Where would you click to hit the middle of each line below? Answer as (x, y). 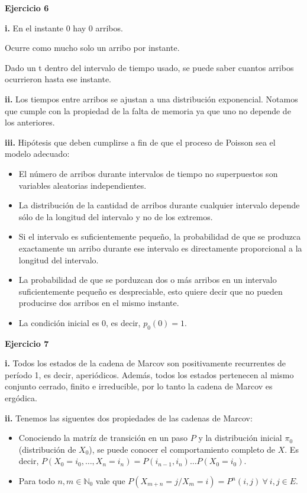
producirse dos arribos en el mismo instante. (99, 303)
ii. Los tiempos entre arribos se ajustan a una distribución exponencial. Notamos (151, 99)
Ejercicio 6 (27, 8)
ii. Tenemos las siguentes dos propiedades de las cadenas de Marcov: (129, 418)
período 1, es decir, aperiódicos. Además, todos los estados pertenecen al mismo (149, 374)
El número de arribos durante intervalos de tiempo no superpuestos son (148, 173)
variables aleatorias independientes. (83, 185)
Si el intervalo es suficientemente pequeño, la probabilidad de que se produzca (160, 236)
